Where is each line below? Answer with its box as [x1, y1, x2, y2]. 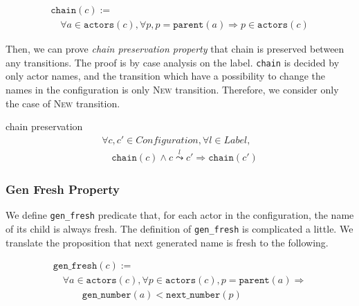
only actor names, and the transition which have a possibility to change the [6, 69, 325, 83]
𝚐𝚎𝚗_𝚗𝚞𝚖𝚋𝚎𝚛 [82, 290, 131, 300]
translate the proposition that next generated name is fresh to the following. [6, 235, 329, 249]
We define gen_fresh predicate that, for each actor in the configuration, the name [6, 208, 354, 222]
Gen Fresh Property [6, 180, 120, 197]
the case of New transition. [6, 96, 120, 110]
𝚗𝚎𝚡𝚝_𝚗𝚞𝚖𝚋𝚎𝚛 [166, 290, 221, 300]
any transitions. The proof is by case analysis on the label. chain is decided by [6, 55, 340, 69]
